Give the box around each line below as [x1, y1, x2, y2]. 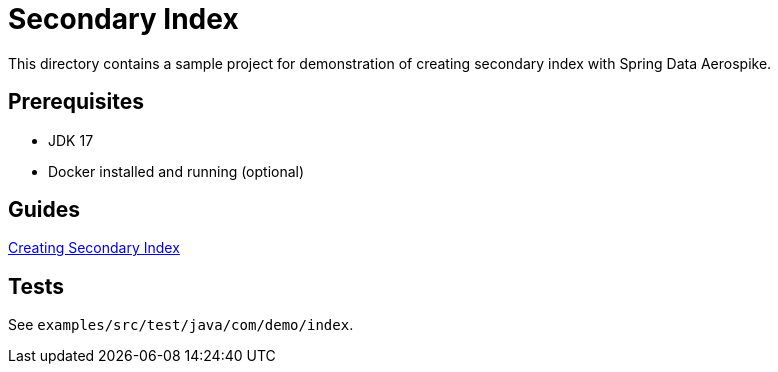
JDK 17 [48, 131, 94, 149]
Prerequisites [8, 89, 144, 115]
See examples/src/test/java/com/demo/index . [8, 316, 354, 334]
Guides [8, 197, 81, 223]
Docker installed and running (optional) [48, 162, 305, 180]
